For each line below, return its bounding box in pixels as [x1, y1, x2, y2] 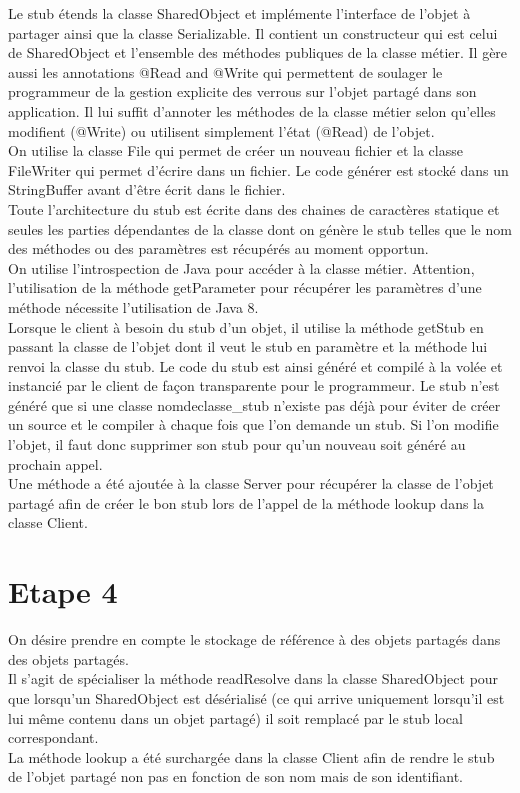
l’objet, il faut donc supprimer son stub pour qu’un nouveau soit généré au [8, 434, 466, 455]
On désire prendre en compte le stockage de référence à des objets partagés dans [8, 629, 501, 650]
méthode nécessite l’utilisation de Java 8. [8, 296, 259, 317]
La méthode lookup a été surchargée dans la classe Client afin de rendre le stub [8, 746, 495, 767]
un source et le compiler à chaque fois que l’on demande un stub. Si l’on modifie [8, 414, 499, 435]
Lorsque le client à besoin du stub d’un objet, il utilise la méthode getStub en [8, 316, 484, 337]
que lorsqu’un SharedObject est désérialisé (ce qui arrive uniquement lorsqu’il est [8, 687, 505, 708]
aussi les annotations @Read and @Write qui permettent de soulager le [8, 61, 443, 82]
